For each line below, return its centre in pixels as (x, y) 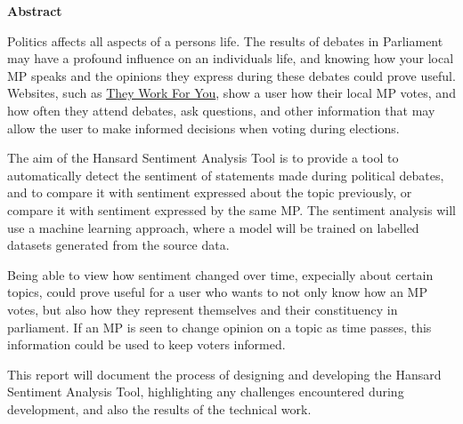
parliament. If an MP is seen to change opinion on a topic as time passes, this (219, 327)
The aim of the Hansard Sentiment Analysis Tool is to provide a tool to (203, 158)
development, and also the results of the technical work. (159, 408)
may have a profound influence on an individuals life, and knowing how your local (231, 58)
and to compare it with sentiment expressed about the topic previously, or (210, 192)
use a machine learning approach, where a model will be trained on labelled (213, 227)
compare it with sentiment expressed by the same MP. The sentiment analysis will (231, 209)
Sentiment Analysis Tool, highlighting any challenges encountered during (206, 392)
